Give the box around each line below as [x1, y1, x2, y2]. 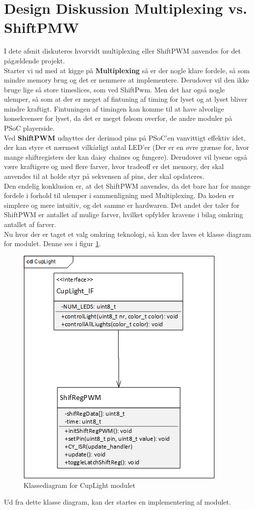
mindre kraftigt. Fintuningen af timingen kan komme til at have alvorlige [4, 103, 224, 113]
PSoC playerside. [4, 123, 55, 133]
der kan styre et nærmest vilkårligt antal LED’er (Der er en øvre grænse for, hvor [4, 142, 249, 152]
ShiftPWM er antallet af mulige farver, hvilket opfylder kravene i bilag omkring [4, 209, 243, 220]
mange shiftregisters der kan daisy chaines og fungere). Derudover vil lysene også [4, 151, 248, 162]
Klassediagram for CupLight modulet [24, 480, 135, 490]
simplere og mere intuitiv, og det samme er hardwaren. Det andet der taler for [4, 199, 240, 210]
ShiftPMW [4, 17, 79, 37]
